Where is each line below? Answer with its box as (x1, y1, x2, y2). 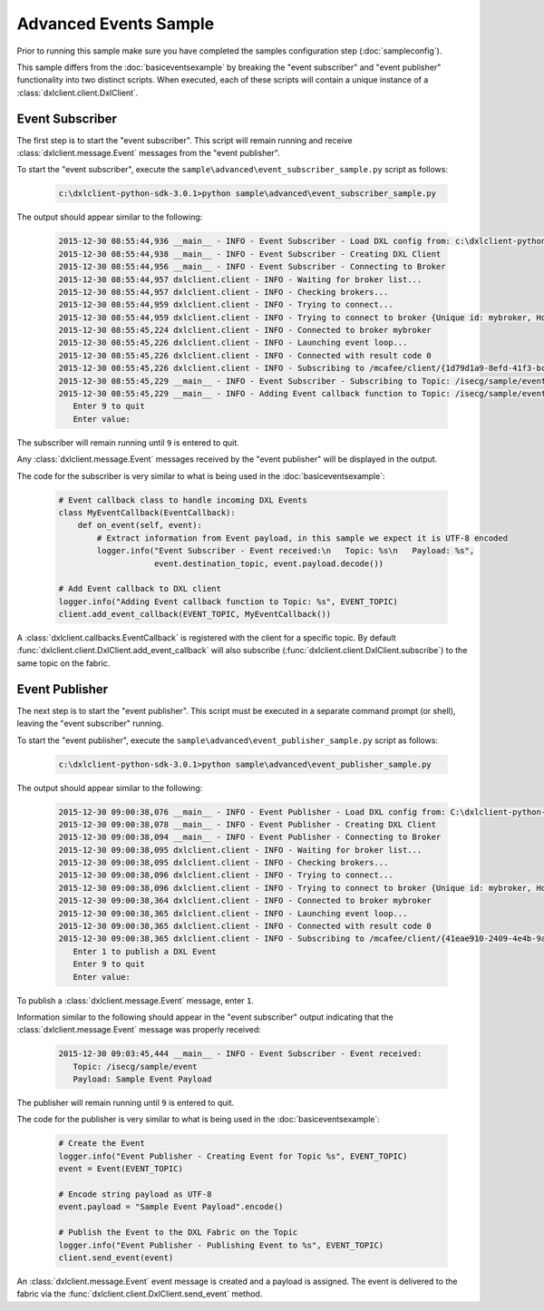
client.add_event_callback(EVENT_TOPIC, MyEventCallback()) (58, 609, 332, 620)
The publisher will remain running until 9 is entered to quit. (16, 1098, 235, 1109)
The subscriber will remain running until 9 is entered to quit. (16, 436, 239, 448)
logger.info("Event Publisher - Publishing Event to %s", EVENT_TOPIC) (58, 1239, 384, 1250)
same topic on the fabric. (16, 658, 111, 669)
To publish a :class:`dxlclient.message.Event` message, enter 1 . (16, 994, 254, 1006)
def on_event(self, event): (77, 520, 203, 531)
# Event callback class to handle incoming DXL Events (58, 494, 307, 505)
